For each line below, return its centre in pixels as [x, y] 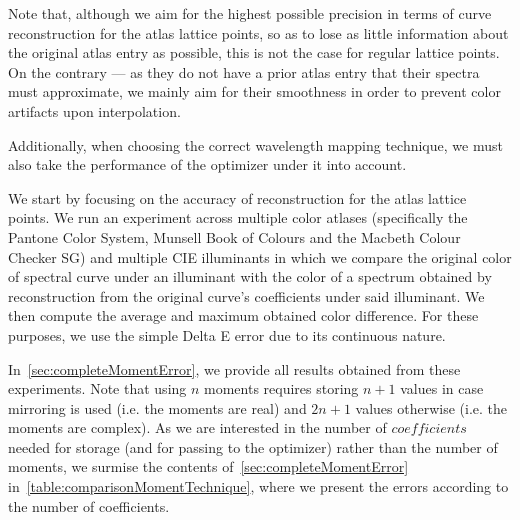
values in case [442, 388]
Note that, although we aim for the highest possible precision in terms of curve [250, 13]
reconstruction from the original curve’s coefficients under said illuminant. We [246, 295]
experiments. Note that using [97, 388]
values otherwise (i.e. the [431, 407]
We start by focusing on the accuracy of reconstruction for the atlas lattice [237, 197]
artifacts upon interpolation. [94, 110]
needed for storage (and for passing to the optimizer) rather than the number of [253, 446]
